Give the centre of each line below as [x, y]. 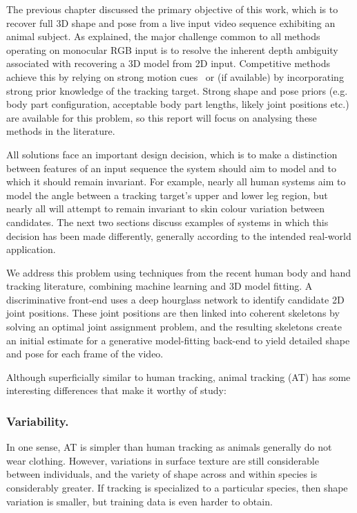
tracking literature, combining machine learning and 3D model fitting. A [160, 286]
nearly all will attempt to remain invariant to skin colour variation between [166, 208]
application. [31, 249]
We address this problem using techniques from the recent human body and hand [179, 272]
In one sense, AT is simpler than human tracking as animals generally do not [169, 447]
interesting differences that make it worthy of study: [116, 390]
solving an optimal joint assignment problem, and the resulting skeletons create [174, 327]
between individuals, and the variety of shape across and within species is [162, 474]
